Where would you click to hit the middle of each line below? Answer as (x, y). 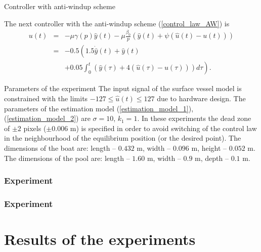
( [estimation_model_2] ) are (47, 118)
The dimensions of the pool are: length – (67, 158)
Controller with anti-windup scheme (60, 6)
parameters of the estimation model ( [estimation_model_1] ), (99, 108)
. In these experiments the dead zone (194, 118)
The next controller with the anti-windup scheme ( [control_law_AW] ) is (117, 23)
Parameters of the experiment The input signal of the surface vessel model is (123, 88)
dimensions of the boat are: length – (60, 148)
